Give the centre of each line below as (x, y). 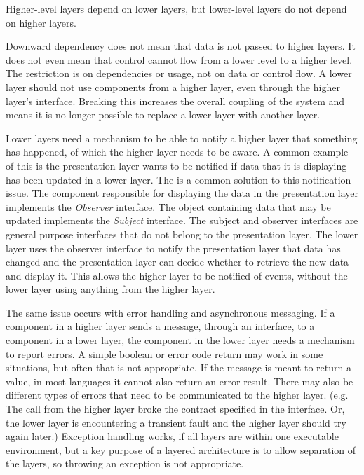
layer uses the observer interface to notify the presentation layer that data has (173, 248)
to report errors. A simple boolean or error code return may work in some (164, 353)
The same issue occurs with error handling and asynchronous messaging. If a (170, 312)
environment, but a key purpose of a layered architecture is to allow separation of (181, 449)
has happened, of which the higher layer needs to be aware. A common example (177, 152)
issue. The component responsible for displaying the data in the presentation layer (182, 193)
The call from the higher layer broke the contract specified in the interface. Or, (175, 409)
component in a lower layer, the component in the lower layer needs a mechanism (180, 340)
